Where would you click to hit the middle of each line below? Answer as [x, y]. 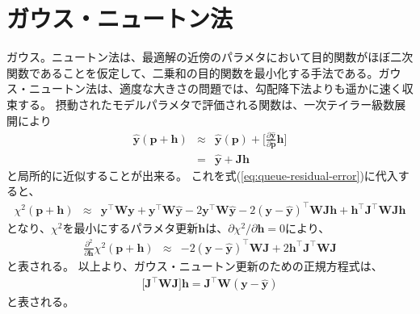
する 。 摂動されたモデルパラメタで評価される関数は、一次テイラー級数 [206, 104]
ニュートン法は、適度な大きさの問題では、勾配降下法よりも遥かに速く [215, 88]
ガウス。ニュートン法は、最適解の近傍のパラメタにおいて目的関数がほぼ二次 [210, 57]
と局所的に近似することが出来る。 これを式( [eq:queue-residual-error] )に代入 [202, 175]
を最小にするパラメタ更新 [130, 228]
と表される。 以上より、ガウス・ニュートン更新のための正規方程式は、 [195, 266]
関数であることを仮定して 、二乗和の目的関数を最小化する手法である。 [193, 72]
